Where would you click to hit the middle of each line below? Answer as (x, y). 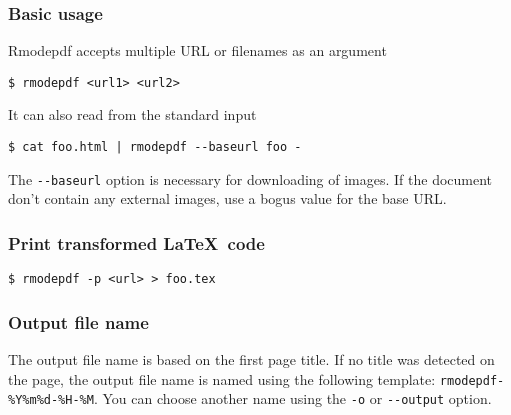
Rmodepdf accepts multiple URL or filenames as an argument (197, 50)
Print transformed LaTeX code (136, 242)
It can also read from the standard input (132, 114)
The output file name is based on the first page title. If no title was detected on (251, 359)
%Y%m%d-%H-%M (51, 400)
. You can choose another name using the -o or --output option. (292, 398)
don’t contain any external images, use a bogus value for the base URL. (227, 198)
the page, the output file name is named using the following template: (222, 378)
